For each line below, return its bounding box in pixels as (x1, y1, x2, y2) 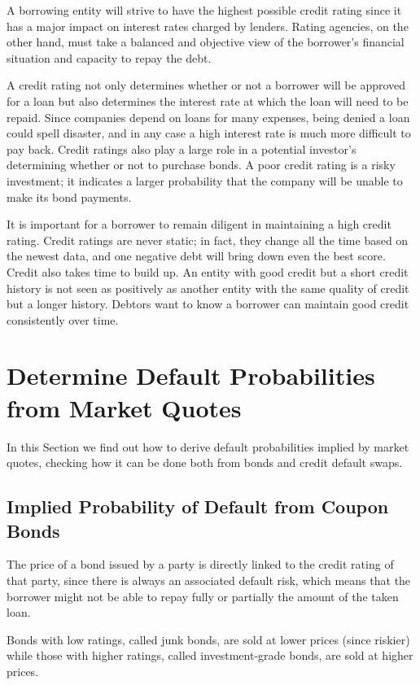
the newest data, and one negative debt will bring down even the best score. (7, 247, 386, 264)
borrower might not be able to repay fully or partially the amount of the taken (7, 587, 399, 604)
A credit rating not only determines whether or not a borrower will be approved (7, 76, 406, 94)
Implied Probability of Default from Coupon (7, 494, 389, 519)
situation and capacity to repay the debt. (7, 49, 212, 66)
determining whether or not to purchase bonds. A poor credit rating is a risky (7, 156, 396, 173)
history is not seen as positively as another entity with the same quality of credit (7, 279, 409, 296)
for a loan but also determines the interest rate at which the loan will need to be (7, 92, 409, 109)
